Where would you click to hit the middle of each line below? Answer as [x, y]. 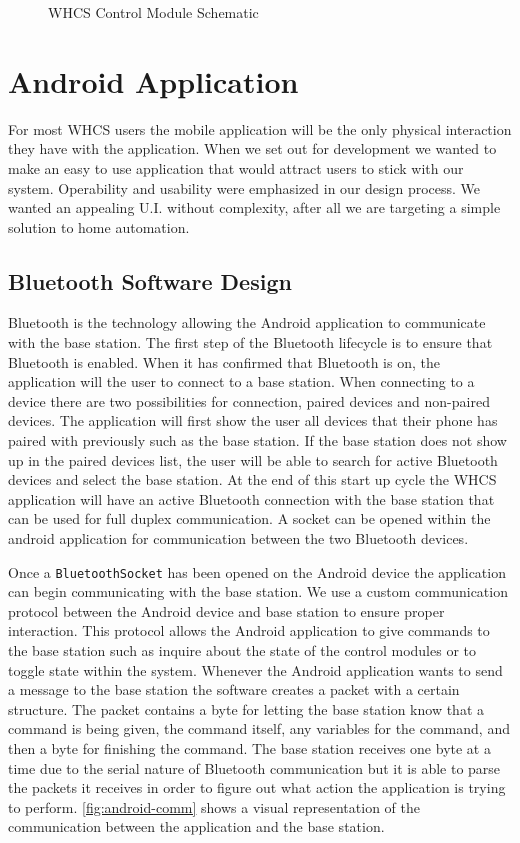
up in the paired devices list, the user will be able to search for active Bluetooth [253, 459]
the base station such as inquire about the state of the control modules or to [242, 650]
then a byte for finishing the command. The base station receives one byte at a [249, 748]
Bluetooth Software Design [150, 280]
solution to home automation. [99, 226]
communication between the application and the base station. [196, 826]
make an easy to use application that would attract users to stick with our [236, 167]
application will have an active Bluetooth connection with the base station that [251, 498]
